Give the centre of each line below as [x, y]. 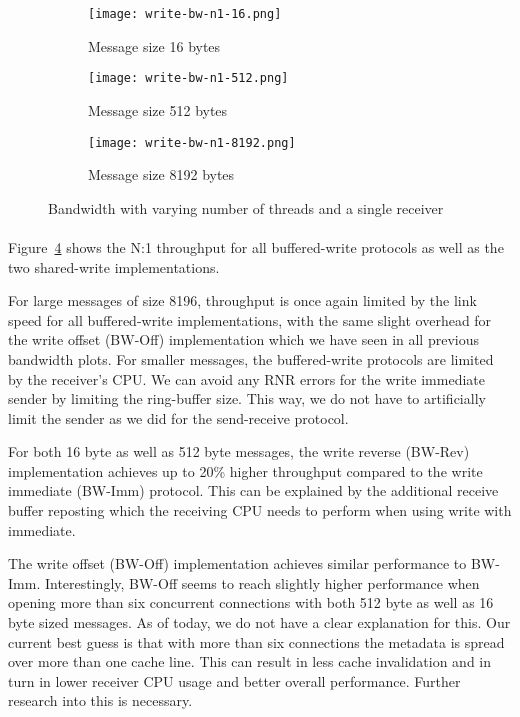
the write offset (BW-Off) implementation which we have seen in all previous [244, 339]
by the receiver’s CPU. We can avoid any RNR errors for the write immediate [246, 378]
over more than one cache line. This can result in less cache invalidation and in [249, 661]
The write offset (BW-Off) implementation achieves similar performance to [237, 563]
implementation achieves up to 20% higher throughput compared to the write [245, 470]
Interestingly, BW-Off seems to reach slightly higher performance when [262, 582]
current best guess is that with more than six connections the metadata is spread [256, 641]
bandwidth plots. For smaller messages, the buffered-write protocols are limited [251, 358]
